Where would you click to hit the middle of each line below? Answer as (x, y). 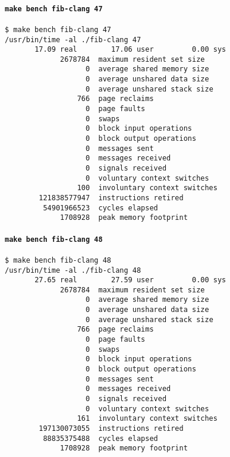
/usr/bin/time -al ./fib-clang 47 (73, 40)
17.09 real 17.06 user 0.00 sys (130, 50)
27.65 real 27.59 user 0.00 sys (130, 280)
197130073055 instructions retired (111, 428)
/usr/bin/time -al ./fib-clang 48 (73, 270)
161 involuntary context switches (147, 419)
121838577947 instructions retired (111, 198)
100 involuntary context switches (147, 188)
